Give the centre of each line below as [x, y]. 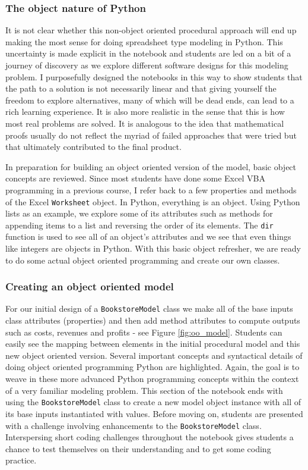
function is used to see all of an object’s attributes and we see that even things [148, 236]
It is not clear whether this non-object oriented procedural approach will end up [151, 30]
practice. [21, 460]
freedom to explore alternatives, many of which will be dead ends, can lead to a [150, 100]
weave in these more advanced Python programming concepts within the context [152, 379]
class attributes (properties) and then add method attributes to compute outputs [153, 320]
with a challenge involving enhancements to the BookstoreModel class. [134, 425]
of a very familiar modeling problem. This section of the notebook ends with [144, 390]
